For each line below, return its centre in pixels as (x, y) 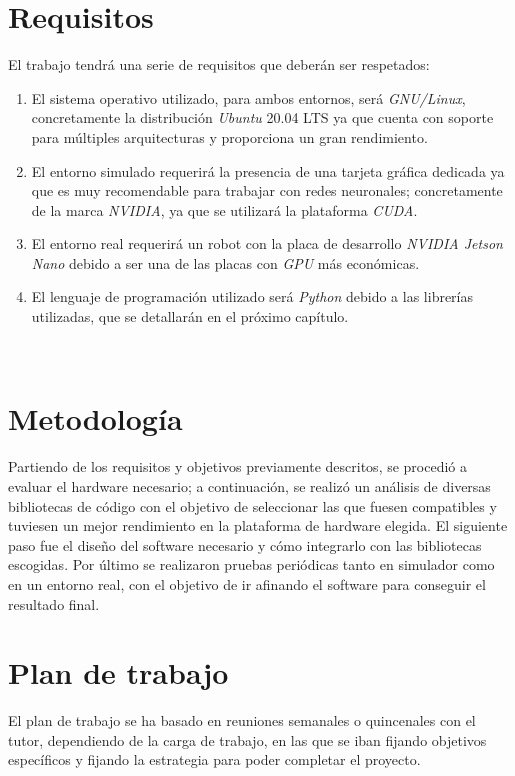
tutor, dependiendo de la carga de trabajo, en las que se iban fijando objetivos (247, 739)
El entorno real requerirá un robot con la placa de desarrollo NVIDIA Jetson (267, 243)
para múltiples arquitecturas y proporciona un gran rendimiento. (229, 136)
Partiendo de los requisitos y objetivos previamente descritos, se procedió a (238, 466)
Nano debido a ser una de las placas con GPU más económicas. (225, 262)
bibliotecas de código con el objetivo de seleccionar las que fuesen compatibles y (252, 505)
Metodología (95, 418)
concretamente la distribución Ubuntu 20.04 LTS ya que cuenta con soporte (262, 117)
